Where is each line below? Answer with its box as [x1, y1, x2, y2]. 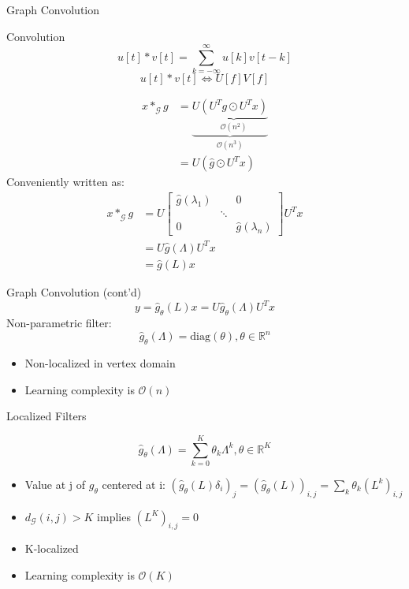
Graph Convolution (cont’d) [6, 284, 142, 300]
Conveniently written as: [6, 173, 125, 190]
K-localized [24, 540, 79, 557]
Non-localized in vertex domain [24, 354, 176, 371]
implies [97, 508, 131, 524]
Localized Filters [6, 408, 87, 424]
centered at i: [102, 475, 165, 492]
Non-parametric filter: [6, 315, 112, 331]
